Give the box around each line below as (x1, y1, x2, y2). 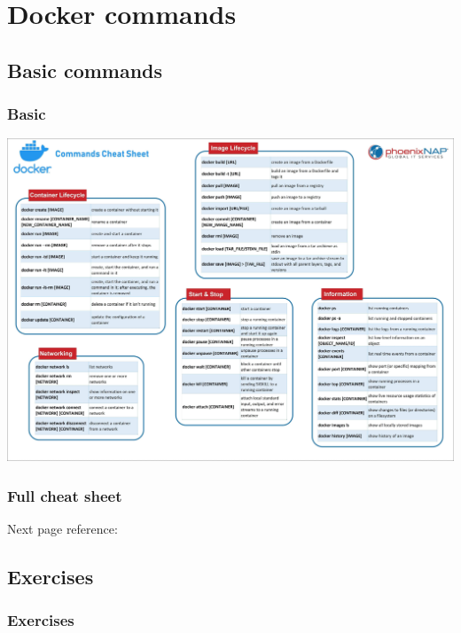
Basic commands (7, 56, 163, 83)
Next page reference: (7, 519, 118, 537)
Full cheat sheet (7, 484, 122, 506)
